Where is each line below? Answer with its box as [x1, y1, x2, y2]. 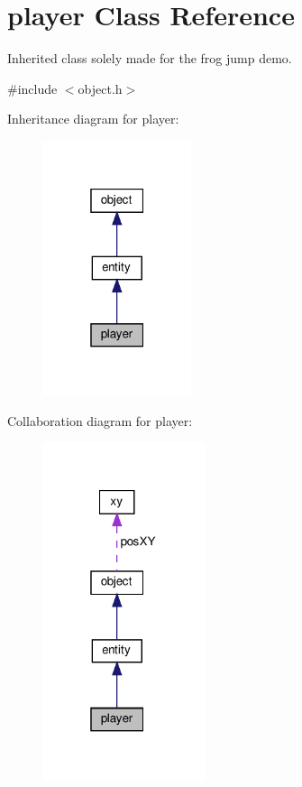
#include [7, 79, 58, 97]
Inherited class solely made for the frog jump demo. [7, 49, 292, 68]
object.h [78, 79, 123, 97]
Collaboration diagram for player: [7, 411, 193, 430]
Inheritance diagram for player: [7, 109, 179, 128]
